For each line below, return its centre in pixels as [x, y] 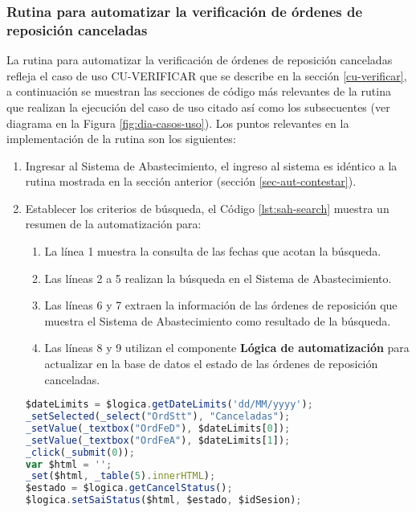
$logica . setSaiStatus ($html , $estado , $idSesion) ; [163, 500]
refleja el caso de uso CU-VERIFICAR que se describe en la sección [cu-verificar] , [207, 75]
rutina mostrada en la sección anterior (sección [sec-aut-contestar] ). [191, 181]
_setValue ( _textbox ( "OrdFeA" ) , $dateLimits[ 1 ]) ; [158, 440]
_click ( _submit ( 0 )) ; [80, 452]
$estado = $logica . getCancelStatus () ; [129, 488]
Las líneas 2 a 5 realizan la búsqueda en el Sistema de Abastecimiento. [218, 278]
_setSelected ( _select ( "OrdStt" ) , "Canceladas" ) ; [158, 417]
